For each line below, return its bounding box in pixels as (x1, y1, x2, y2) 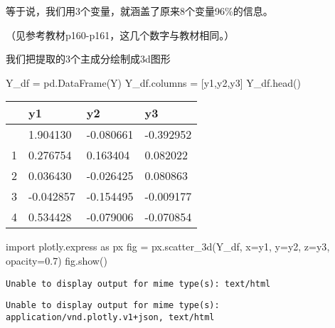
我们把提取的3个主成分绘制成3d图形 (6, 51, 171, 66)
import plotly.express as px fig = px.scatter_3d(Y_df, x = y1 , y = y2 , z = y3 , (6, 239, 330, 254)
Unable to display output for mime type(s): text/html (6, 278, 271, 289)
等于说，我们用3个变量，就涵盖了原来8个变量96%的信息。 (6, 4, 273, 18)
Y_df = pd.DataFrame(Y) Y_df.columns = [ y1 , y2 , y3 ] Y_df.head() (6, 75, 301, 90)
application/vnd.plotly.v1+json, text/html (6, 312, 215, 322)
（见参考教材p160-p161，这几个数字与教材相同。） (6, 27, 235, 42)
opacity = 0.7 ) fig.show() (6, 253, 107, 268)
